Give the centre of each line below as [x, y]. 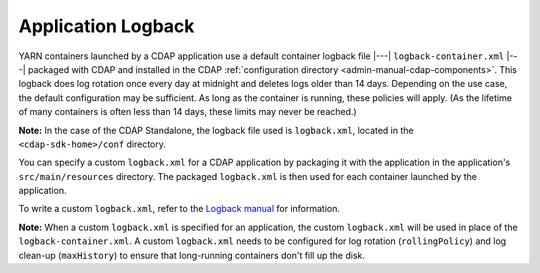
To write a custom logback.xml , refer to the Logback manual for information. [179, 209]
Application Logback [106, 26]
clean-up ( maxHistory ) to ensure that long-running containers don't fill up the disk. [191, 255]
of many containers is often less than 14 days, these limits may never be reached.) [187, 112]
